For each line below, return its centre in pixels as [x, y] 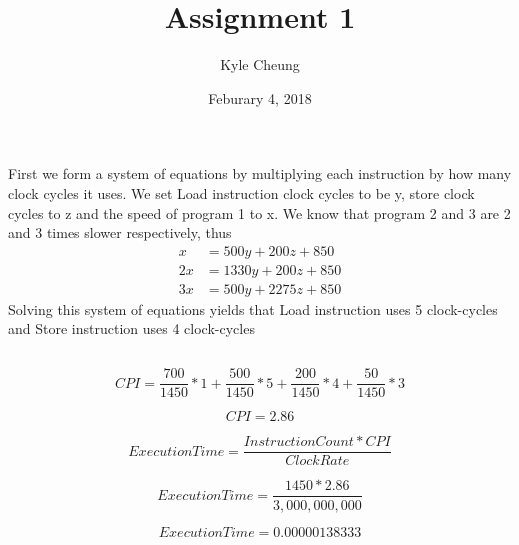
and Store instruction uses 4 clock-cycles [131, 328]
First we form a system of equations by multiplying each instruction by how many [260, 173]
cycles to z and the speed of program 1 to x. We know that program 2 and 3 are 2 [259, 212]
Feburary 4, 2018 [260, 97]
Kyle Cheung [260, 64]
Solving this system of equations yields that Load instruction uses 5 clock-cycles [253, 308]
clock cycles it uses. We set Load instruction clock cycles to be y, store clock [241, 192]
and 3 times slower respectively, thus [120, 232]
